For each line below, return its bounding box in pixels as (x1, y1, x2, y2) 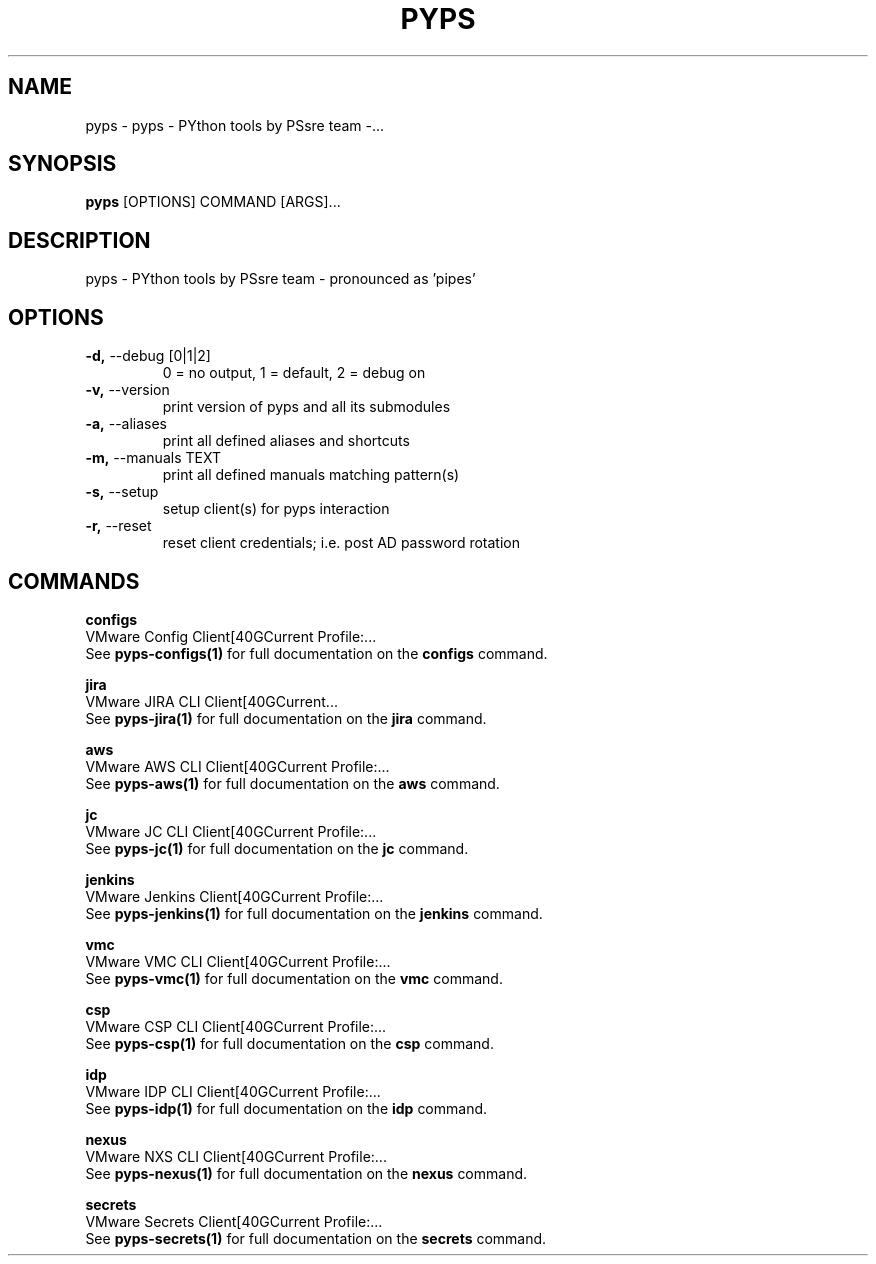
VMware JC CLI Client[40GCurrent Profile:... (85, 822, 377, 840)
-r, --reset (85, 517, 152, 535)
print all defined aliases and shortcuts (162, 432, 410, 450)
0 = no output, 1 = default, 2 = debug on (162, 364, 426, 382)
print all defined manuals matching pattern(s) (162, 466, 460, 484)
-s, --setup (85, 483, 159, 501)
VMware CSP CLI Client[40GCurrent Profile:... (85, 1017, 387, 1035)
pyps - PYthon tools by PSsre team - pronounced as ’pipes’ (85, 270, 476, 288)
